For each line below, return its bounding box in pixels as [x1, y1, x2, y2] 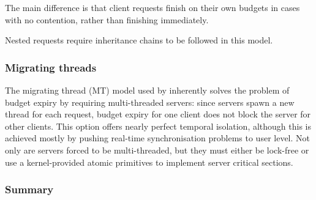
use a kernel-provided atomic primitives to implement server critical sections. [5, 155, 293, 168]
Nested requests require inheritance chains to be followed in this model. [5, 34, 273, 46]
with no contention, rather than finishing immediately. [5, 13, 209, 26]
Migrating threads [5, 59, 97, 75]
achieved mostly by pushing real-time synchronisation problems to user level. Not [5, 131, 310, 144]
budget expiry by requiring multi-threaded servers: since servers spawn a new [5, 95, 295, 108]
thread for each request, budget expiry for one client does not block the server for [5, 108, 311, 120]
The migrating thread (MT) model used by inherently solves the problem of [5, 84, 290, 96]
